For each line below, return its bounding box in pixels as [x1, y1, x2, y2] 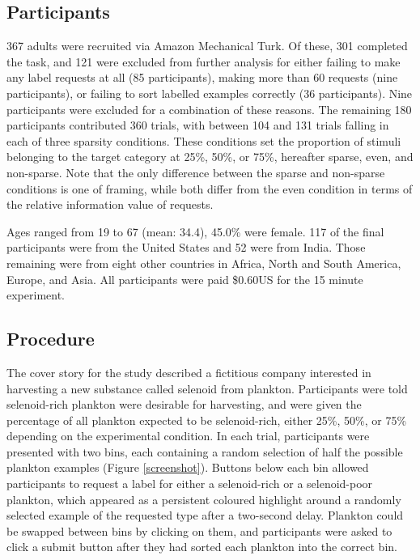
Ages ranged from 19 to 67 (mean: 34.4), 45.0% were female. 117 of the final [6, 223, 384, 240]
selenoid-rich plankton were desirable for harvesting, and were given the [6, 396, 362, 413]
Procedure [6, 326, 95, 351]
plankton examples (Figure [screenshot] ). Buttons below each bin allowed [6, 459, 369, 476]
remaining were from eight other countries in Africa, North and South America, [6, 254, 401, 271]
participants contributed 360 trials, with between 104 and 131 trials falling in [6, 117, 389, 134]
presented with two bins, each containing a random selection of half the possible [6, 443, 403, 460]
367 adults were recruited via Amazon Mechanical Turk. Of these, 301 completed [6, 37, 408, 54]
